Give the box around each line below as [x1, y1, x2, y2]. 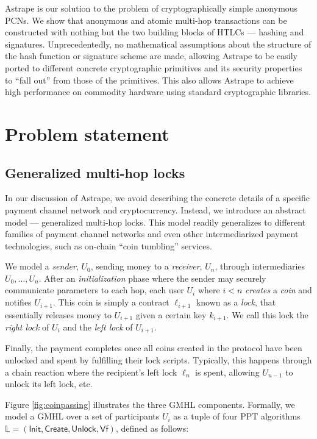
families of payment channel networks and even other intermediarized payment [5, 227, 299, 240]
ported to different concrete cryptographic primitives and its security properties [5, 61, 302, 74]
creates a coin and [244, 284, 312, 296]
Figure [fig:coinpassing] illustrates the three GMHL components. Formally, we [5, 398, 295, 410]
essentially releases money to [5, 308, 112, 321]
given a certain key [135, 308, 207, 321]
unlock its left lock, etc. [5, 377, 93, 390]
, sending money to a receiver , [90, 260, 202, 273]
